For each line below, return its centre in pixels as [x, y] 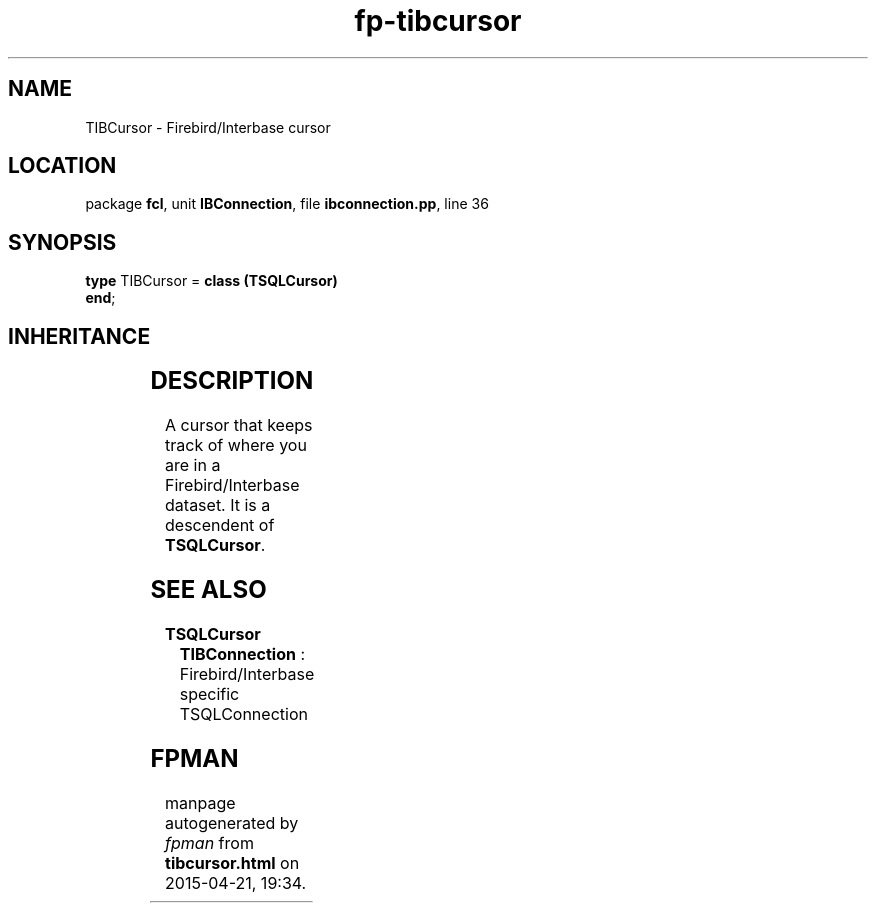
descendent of [220, 525]
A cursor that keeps [239, 425]
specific [209, 693]
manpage [200, 802]
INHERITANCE [79, 336]
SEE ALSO [208, 589]
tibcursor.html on [232, 862]
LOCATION [62, 166]
